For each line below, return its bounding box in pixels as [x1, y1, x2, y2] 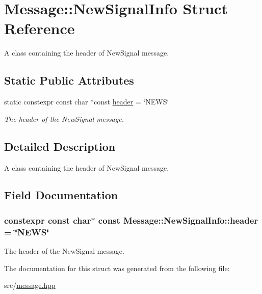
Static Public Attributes [4, 72, 134, 88]
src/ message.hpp [4, 280, 56, 290]
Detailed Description [4, 138, 116, 154]
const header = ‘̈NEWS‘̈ [94, 96, 169, 107]
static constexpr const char [4, 96, 88, 107]
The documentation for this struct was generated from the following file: [4, 262, 230, 273]
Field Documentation [4, 187, 118, 203]
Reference [4, 18, 75, 39]
